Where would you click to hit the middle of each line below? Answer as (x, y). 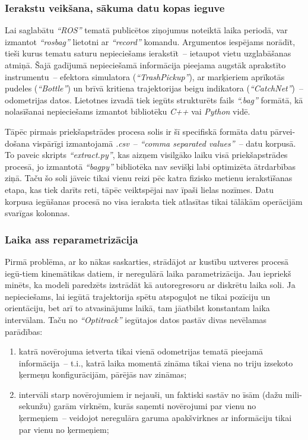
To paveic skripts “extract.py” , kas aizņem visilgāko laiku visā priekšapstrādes (146, 155)
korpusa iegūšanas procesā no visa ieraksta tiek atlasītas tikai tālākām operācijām (154, 201)
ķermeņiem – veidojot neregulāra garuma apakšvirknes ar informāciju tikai (155, 418)
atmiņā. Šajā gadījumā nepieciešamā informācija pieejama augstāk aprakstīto (145, 65)
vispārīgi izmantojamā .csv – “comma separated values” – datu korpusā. (164, 143)
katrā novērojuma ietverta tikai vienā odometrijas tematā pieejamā (141, 351)
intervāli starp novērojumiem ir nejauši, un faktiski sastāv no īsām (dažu (151, 394)
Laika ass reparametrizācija (72, 239)
